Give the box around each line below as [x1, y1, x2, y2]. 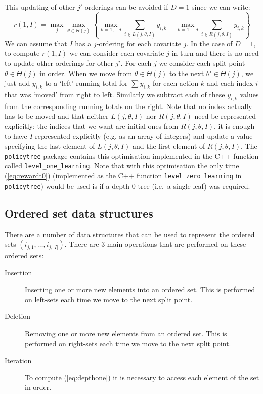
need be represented [194, 111, 256, 121]
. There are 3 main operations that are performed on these [64, 239, 246, 249]
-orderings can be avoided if [82, 2, 168, 12]
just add [5, 78, 30, 88]
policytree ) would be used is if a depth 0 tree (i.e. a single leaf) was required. [5, 180, 250, 191]
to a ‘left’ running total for [45, 78, 128, 88]
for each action [152, 78, 199, 88]
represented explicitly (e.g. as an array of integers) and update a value [35, 130, 253, 141]
